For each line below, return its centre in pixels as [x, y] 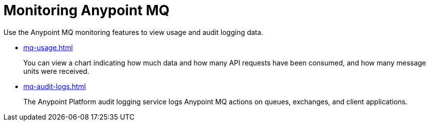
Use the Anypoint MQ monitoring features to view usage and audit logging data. [133, 32]
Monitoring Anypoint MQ [87, 10]
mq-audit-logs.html [55, 86]
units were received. [56, 71]
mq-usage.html [48, 47]
